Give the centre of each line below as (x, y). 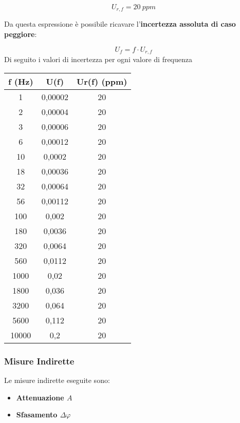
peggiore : (21, 34)
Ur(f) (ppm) (102, 81)
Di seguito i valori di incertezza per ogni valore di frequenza (98, 59)
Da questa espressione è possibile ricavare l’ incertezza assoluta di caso (120, 24)
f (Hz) (21, 81)
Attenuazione (40, 397)
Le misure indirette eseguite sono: (57, 380)
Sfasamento (37, 415)
